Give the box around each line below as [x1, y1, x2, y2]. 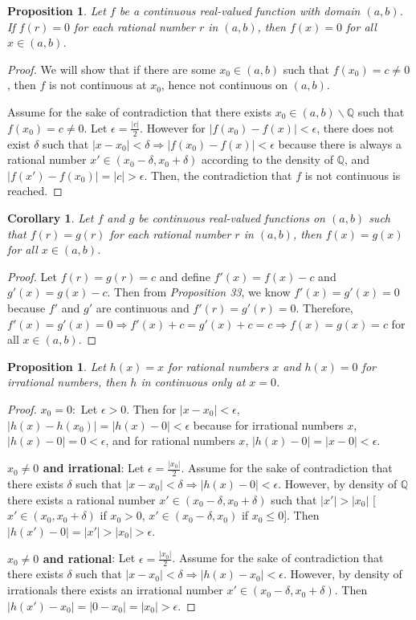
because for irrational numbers [193, 416, 344, 433]
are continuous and [96, 300, 190, 316]
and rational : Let [43, 549, 136, 566]
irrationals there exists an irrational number [7, 581, 223, 598]
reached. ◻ [7, 182, 63, 199]
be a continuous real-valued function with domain [119, 2, 361, 18]
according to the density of [202, 151, 333, 168]
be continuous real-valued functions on [138, 210, 325, 226]
